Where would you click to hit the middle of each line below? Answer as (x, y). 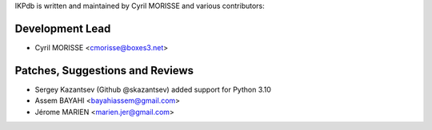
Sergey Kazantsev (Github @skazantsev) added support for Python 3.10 (153, 89)
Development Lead (63, 28)
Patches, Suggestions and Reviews (104, 71)
